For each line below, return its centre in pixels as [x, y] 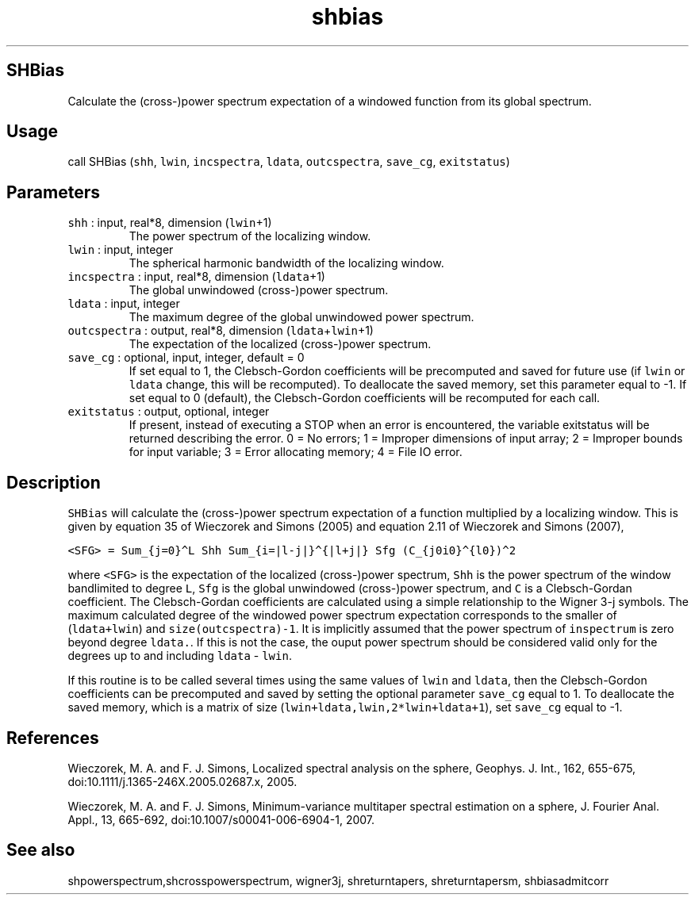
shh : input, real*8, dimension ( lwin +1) [170, 223]
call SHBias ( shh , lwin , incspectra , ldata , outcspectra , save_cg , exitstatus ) [289, 162]
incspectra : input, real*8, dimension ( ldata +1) [196, 277]
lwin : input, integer [121, 250]
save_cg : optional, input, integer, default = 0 [186, 358]
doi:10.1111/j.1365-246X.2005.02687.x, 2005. [182, 781]
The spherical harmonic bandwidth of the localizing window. [286, 263]
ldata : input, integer [124, 304]
